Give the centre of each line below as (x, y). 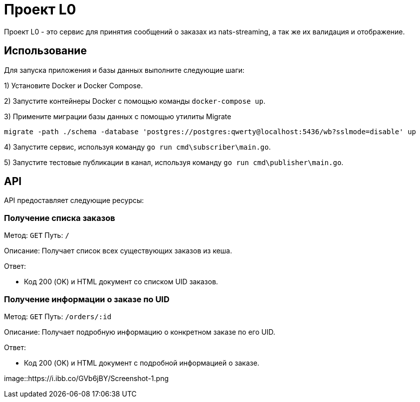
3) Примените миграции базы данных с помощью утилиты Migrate (118, 116)
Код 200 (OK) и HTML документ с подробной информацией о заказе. (142, 363)
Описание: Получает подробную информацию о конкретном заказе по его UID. (140, 332)
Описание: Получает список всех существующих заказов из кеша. (118, 251)
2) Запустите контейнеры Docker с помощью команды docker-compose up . (135, 101)
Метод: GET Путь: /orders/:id (58, 316)
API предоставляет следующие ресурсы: (74, 201)
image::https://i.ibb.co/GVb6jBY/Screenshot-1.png (87, 378)
